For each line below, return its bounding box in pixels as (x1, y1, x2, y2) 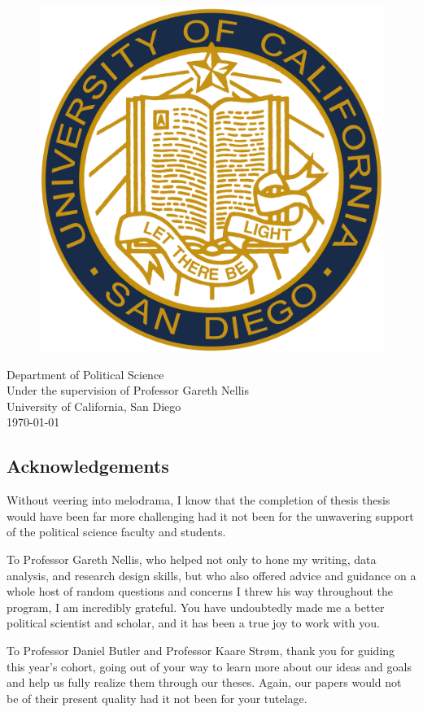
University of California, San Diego (7, 397, 181, 414)
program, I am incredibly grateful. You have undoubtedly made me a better (7, 598, 385, 615)
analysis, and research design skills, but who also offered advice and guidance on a (7, 566, 416, 583)
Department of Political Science (7, 365, 164, 382)
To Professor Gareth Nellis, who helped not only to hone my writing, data (7, 550, 377, 567)
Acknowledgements (7, 453, 169, 478)
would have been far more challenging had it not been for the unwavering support (7, 507, 414, 524)
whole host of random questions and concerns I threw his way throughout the (7, 583, 393, 600)
